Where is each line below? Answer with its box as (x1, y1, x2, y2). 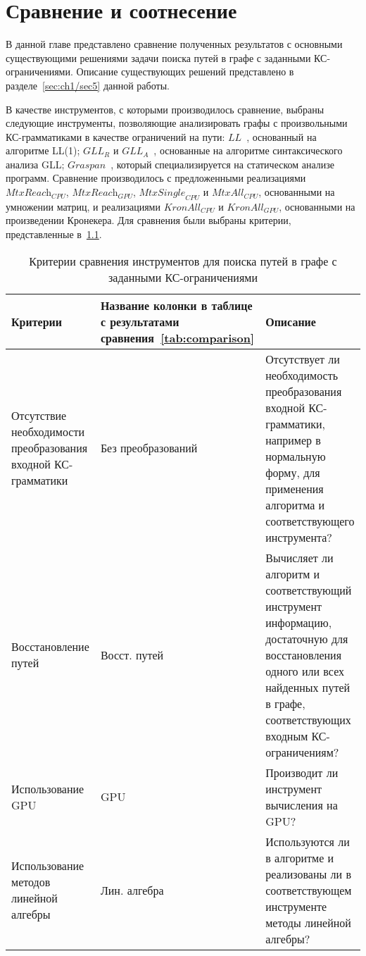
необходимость (265, 366, 338, 383)
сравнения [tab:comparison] (100, 329, 255, 346)
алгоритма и (265, 496, 325, 513)
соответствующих (265, 711, 351, 728)
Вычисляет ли (265, 549, 334, 566)
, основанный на (246, 129, 317, 144)
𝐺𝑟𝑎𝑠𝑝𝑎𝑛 (67, 160, 106, 170)
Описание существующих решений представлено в (76, 64, 294, 79)
